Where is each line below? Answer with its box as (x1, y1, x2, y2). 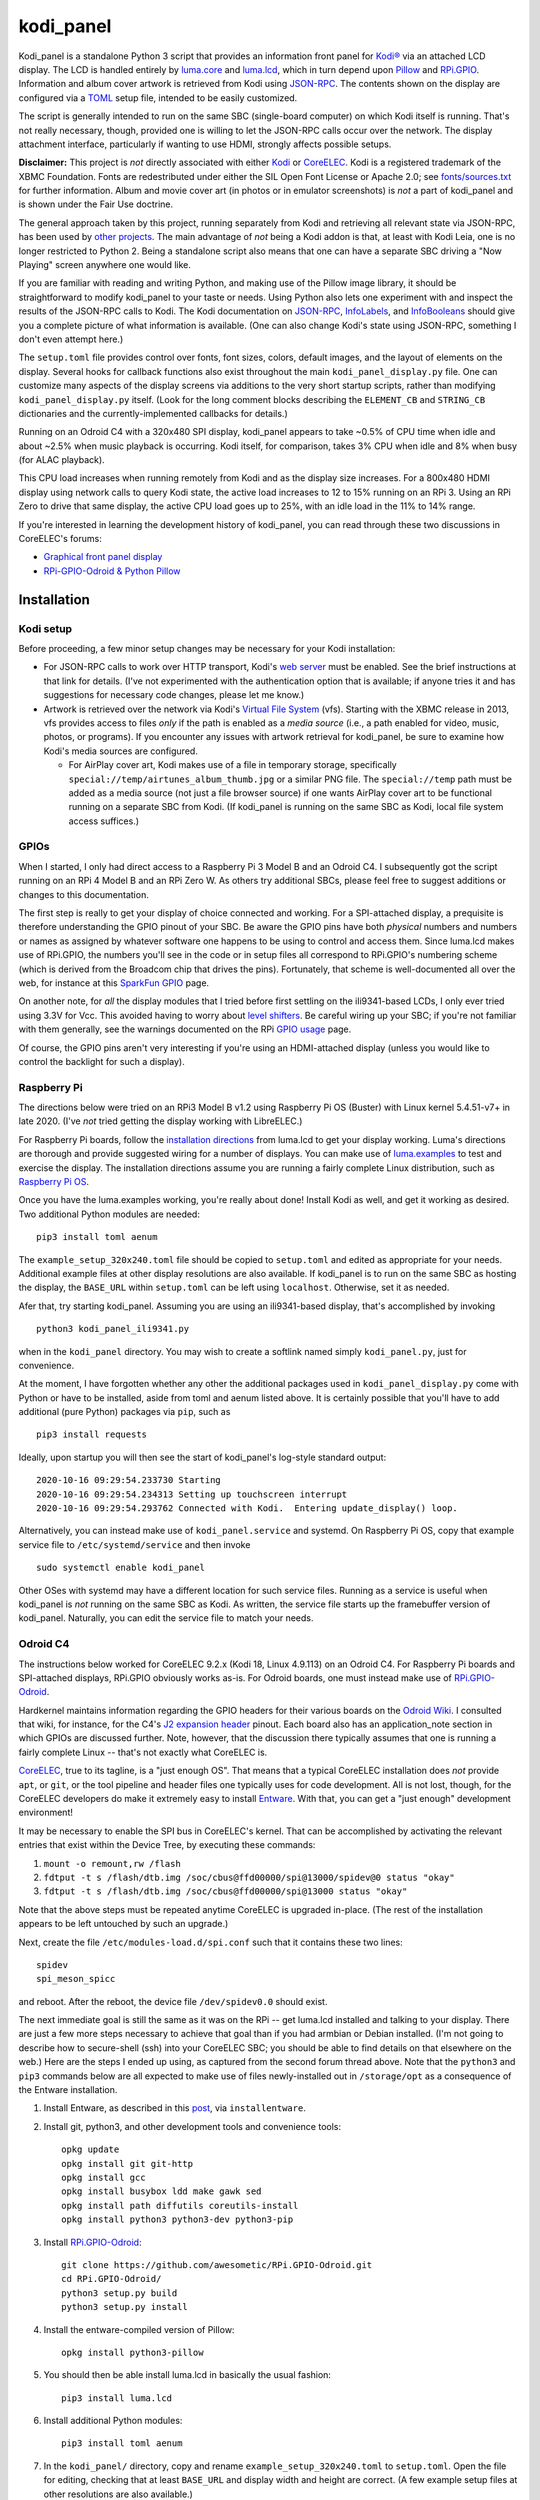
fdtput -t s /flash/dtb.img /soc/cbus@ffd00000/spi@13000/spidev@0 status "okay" (43, 1871, 455, 1883)
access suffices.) (68, 815, 140, 827)
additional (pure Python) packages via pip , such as (18, 1406, 231, 1418)
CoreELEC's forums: (18, 533, 102, 545)
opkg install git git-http (61, 2158, 194, 2169)
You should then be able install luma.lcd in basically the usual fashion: (43, 2369, 332, 2381)
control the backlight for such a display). (18, 1055, 185, 1067)
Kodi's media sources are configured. (43, 745, 199, 757)
